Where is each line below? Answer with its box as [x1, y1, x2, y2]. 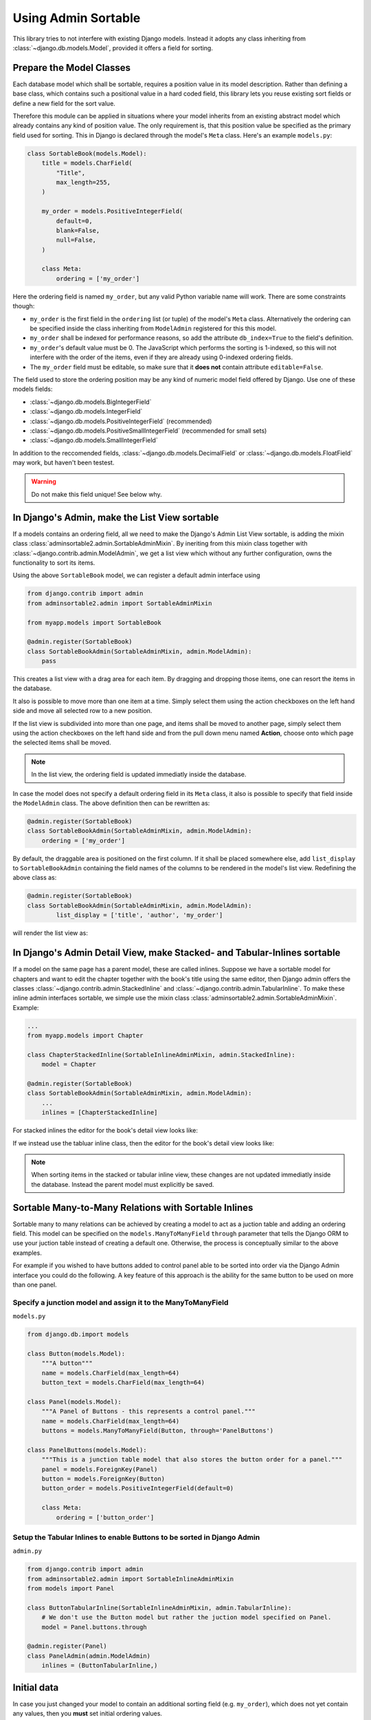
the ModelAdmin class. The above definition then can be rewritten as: [12, 799, 210, 807]
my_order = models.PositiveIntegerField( [41, 207, 183, 215]
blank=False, [56, 226, 100, 234]
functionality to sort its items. [12, 558, 95, 567]
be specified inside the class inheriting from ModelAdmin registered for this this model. [30, 324, 277, 333]
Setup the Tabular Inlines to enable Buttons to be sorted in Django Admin [12, 1532, 260, 1542]
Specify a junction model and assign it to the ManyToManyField [12, 1298, 229, 1307]
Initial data [12, 1681, 59, 1693]
